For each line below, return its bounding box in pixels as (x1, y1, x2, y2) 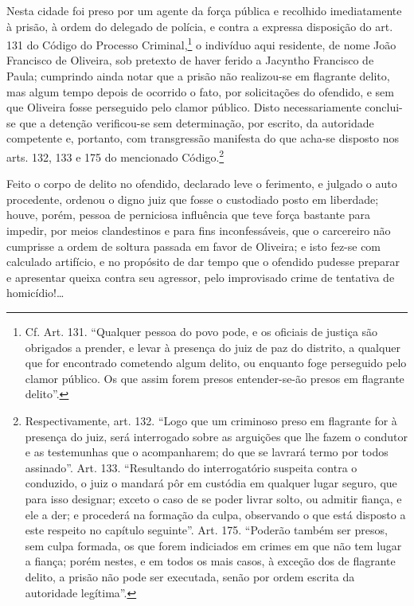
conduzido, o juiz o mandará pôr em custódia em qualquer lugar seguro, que (25, 475, 397, 491)
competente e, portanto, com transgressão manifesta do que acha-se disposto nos (6, 130, 400, 147)
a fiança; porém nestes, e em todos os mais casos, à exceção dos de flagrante (25, 553, 396, 569)
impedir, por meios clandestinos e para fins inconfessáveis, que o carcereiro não (6, 222, 391, 239)
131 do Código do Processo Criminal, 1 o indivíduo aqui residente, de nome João (6, 34, 396, 53)
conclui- (365, 99, 403, 115)
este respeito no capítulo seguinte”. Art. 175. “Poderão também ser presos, (25, 522, 388, 538)
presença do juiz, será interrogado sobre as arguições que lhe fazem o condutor (25, 428, 408, 444)
